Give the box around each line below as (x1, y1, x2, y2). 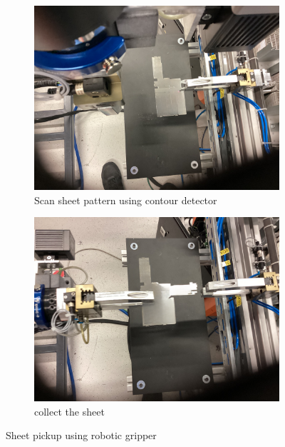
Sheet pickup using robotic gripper (6, 428, 157, 443)
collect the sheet (34, 403, 105, 418)
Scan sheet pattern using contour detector (34, 192, 217, 207)
